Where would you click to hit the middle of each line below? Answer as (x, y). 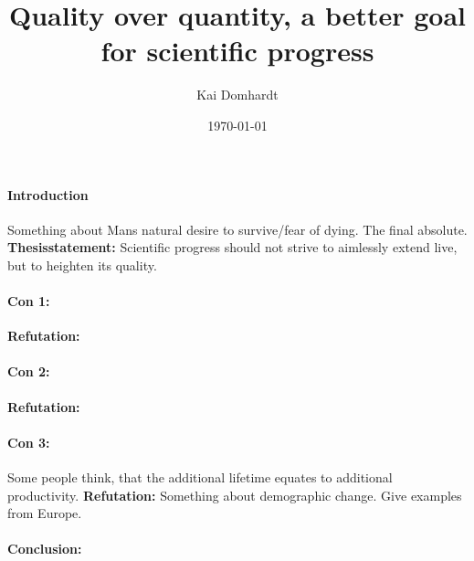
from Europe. (45, 513)
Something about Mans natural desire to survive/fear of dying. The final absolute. (237, 229)
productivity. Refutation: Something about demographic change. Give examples (235, 495)
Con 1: (29, 301)
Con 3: (29, 442)
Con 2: (29, 371)
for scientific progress (237, 51)
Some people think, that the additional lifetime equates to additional (200, 477)
